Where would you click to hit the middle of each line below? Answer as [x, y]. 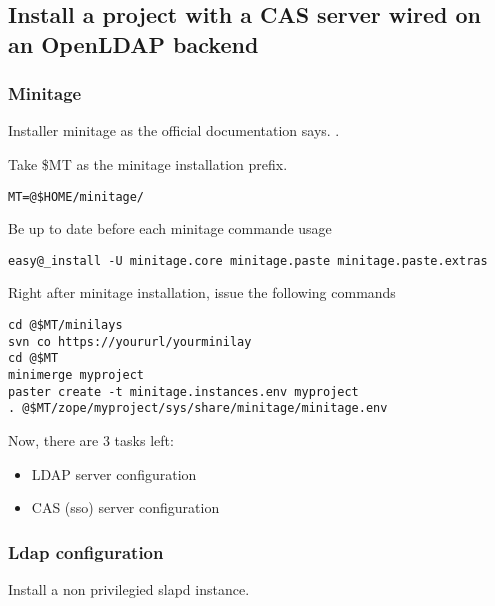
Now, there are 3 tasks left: [91, 440]
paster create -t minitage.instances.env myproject [183, 391]
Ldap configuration [86, 551]
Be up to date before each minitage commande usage [170, 228]
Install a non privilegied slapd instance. [129, 589]
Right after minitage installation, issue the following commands [202, 292]
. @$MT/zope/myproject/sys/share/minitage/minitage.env [198, 408]
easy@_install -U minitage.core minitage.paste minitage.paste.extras [248, 260]
